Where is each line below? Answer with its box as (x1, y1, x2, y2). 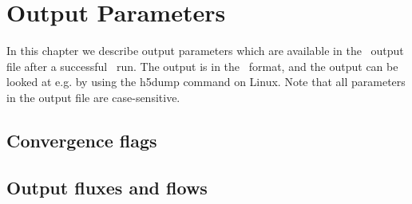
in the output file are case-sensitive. (6, 88, 180, 105)
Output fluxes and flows (6, 175, 208, 199)
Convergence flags (6, 127, 157, 152)
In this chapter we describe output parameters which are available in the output (6, 42, 404, 59)
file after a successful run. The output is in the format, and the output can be (6, 57, 398, 74)
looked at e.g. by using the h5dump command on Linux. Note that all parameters (6, 73, 406, 90)
